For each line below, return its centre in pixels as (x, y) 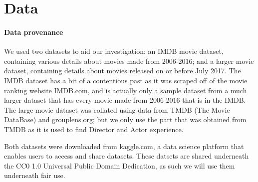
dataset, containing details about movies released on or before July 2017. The (123, 71)
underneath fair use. (35, 175)
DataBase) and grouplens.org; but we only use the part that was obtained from (125, 119)
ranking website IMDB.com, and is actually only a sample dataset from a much (126, 90)
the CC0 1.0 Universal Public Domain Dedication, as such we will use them (120, 165)
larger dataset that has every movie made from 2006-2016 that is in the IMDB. (125, 100)
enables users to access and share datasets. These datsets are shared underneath (127, 156)
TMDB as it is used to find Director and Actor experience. (94, 129)
